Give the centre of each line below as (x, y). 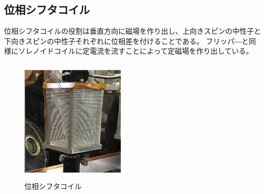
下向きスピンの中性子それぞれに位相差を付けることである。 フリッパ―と (127, 41)
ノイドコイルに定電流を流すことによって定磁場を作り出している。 (143, 51)
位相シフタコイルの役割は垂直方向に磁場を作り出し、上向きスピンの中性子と (133, 31)
